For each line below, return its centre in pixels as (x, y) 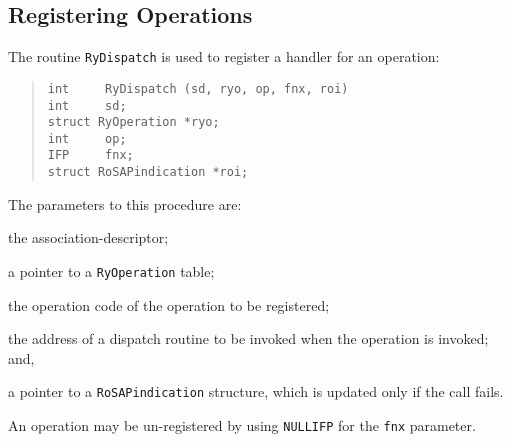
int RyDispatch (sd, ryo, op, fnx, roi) (198, 88)
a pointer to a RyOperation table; (111, 270)
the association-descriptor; (88, 237)
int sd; (87, 105)
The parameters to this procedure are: (125, 203)
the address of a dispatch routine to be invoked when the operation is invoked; (248, 338)
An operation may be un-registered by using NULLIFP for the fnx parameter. (242, 425)
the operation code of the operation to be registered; (169, 304)
